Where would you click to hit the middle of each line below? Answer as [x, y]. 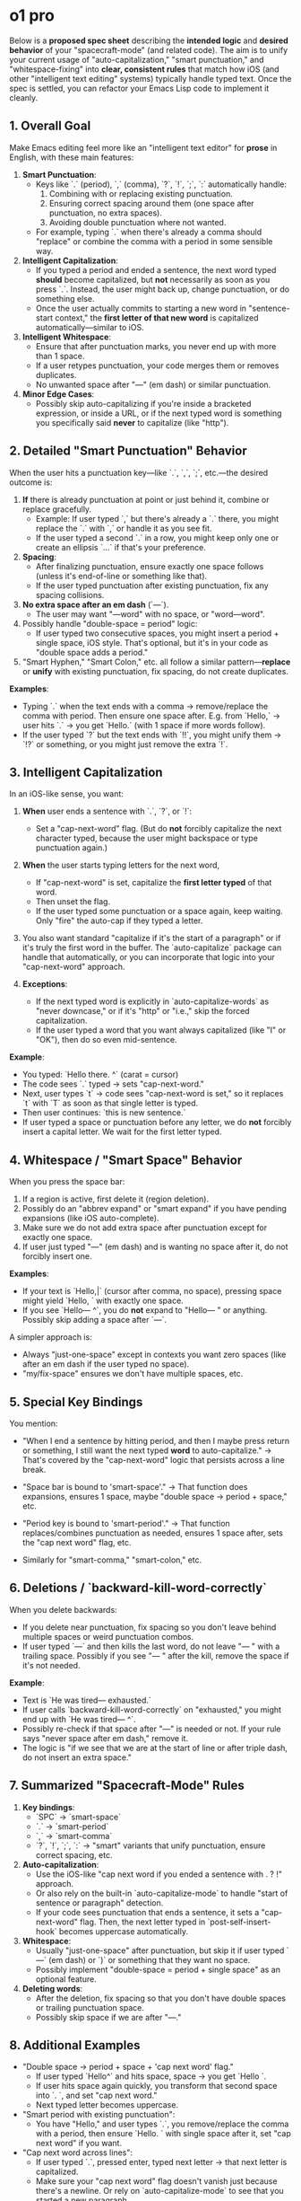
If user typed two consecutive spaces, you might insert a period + [157, 633]
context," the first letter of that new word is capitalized [157, 317]
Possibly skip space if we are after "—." [108, 2017]
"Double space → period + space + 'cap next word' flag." [128, 2067]
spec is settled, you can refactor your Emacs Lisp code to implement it [139, 88]
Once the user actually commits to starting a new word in [141, 308]
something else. [65, 298]
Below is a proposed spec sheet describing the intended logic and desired [149, 40]
